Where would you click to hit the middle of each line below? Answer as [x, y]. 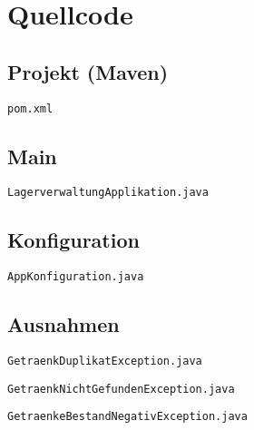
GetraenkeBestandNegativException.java [127, 417]
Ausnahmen [63, 324]
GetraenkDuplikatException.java [105, 362]
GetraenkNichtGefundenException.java [121, 389]
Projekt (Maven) [88, 71]
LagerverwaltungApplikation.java [108, 193]
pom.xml [30, 108]
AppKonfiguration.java [76, 277]
